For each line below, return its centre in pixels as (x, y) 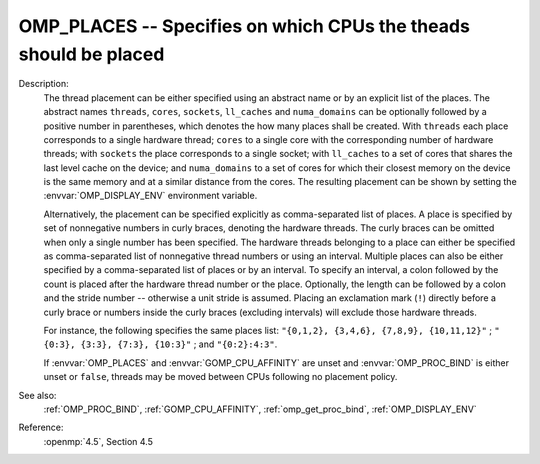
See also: (37, 395)
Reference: (41, 427)
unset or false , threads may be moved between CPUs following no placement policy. (220, 377)
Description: (43, 84)
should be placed (91, 54)
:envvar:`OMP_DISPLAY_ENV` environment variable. (150, 196)
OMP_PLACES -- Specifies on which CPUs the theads (244, 26)
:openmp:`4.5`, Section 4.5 (98, 441)
